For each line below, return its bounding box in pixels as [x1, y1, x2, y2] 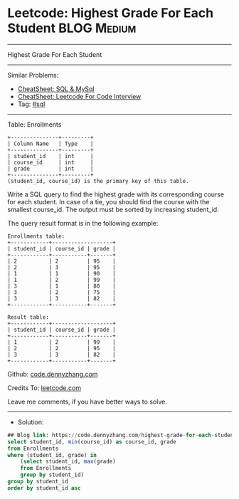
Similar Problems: [7, 70, 59, 79]
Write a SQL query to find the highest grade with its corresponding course [7, 190, 225, 199]
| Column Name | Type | [7, 140, 94, 147]
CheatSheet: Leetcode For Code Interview [17, 92, 142, 100]
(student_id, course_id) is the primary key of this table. [7, 177, 190, 184]
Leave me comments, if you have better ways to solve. [7, 397, 167, 406]
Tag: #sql [17, 100, 46, 108]
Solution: [17, 418, 44, 426]
